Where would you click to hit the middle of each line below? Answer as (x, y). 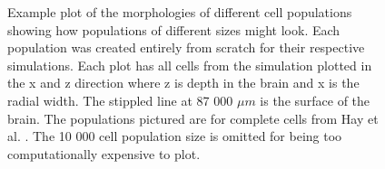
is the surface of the (315, 100)
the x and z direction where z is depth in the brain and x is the (183, 83)
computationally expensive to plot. (104, 153)
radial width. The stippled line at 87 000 (120, 100)
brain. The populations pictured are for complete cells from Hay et (193, 118)
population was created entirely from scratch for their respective (186, 47)
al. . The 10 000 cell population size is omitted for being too (175, 136)
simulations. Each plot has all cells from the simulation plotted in (190, 65)
